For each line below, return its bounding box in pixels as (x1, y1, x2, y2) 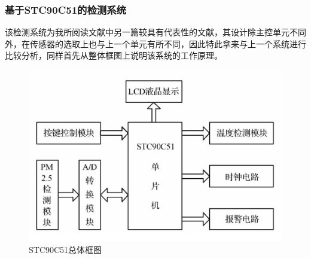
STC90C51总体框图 (29, 243, 102, 256)
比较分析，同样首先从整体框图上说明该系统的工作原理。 (5, 49, 222, 62)
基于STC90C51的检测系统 (5, 2, 126, 17)
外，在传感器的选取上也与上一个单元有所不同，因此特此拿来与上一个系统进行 (5, 37, 306, 50)
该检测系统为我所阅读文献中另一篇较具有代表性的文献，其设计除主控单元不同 (5, 26, 306, 38)
